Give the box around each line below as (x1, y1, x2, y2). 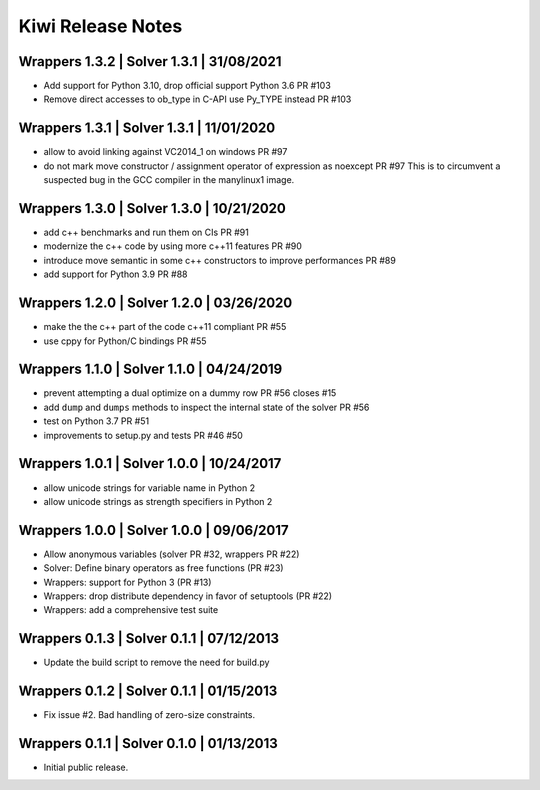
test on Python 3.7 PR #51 (43, 415, 150, 427)
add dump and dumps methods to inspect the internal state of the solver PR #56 (43, 401, 370, 413)
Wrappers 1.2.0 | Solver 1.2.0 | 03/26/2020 (18, 295, 293, 312)
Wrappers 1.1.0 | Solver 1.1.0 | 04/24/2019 (18, 361, 283, 378)
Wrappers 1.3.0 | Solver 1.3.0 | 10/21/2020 (18, 200, 287, 217)
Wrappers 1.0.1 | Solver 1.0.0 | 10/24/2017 (18, 455, 282, 472)
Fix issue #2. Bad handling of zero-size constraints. (43, 709, 256, 721)
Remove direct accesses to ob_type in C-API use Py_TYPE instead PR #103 (43, 93, 352, 105)
